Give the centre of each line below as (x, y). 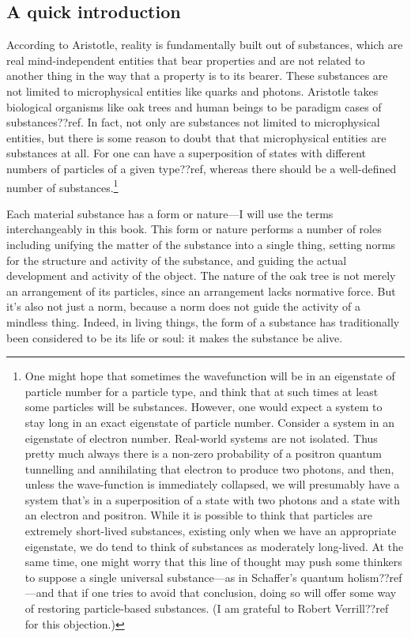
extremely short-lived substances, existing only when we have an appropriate (211, 531)
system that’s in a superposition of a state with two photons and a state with (213, 499)
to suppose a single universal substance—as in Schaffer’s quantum (184, 577)
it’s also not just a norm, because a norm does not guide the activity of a (184, 306)
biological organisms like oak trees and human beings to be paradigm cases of (194, 106)
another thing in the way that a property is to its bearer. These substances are (197, 76)
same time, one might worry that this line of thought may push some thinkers (213, 562)
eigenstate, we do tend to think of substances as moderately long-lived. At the (214, 546)
